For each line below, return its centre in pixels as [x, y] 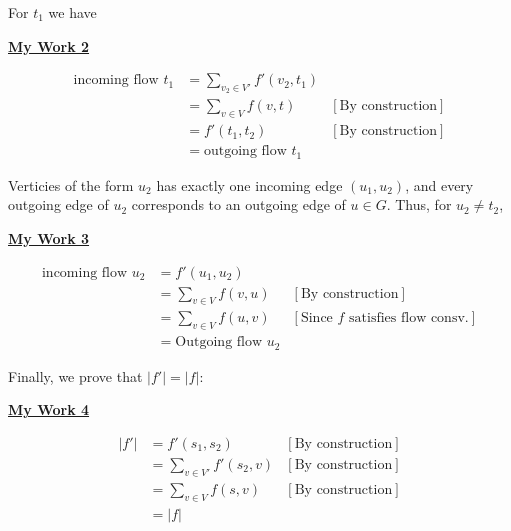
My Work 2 [49, 45]
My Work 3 [49, 237]
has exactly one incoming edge [249, 184]
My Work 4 [49, 409]
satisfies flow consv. [409, 318]
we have [72, 12]
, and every [439, 184]
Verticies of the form [71, 184]
